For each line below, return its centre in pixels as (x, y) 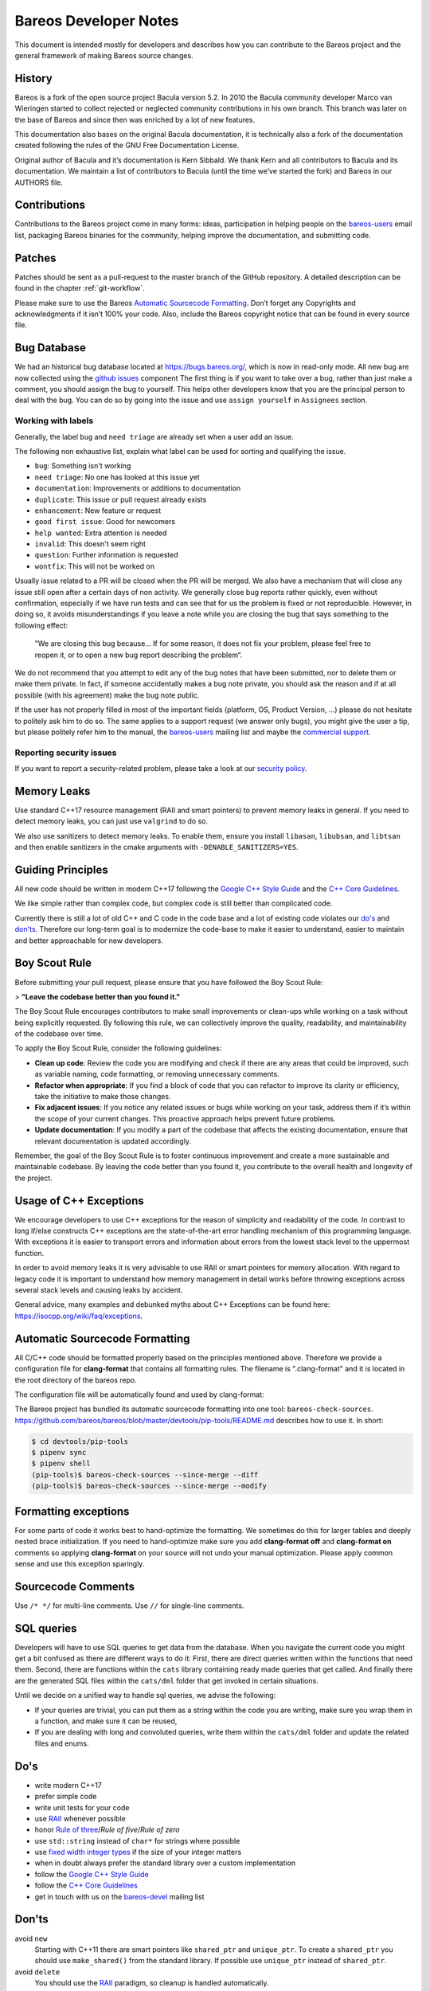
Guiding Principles (62, 869)
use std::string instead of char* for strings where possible (137, 1840)
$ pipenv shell (61, 1464)
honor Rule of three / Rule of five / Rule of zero (107, 1830)
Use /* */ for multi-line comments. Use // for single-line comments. (129, 1606)
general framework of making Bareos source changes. (104, 55)
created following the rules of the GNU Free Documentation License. (127, 145)
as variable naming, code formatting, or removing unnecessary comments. (157, 1074)
